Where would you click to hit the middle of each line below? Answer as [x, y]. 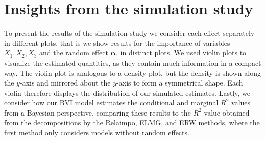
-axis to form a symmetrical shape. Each [180, 83]
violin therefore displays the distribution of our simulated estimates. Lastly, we [127, 92]
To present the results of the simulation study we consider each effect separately [129, 33]
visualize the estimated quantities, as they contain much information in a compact [133, 62]
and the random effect [74, 53]
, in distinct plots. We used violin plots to [181, 53]
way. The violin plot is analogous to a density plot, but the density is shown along [132, 73]
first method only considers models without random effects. [97, 133]
